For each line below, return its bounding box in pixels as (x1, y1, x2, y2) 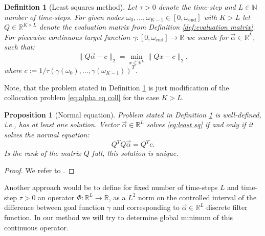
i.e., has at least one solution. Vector (4, 119, 120, 130)
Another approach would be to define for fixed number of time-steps (4, 182, 218, 193)
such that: (4, 41, 35, 52)
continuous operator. (4, 222, 69, 232)
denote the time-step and (158, 2, 236, 12)
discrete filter (206, 202, 248, 213)
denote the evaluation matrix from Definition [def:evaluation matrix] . (39, 21, 255, 32)
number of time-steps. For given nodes (4, 11, 124, 22)
